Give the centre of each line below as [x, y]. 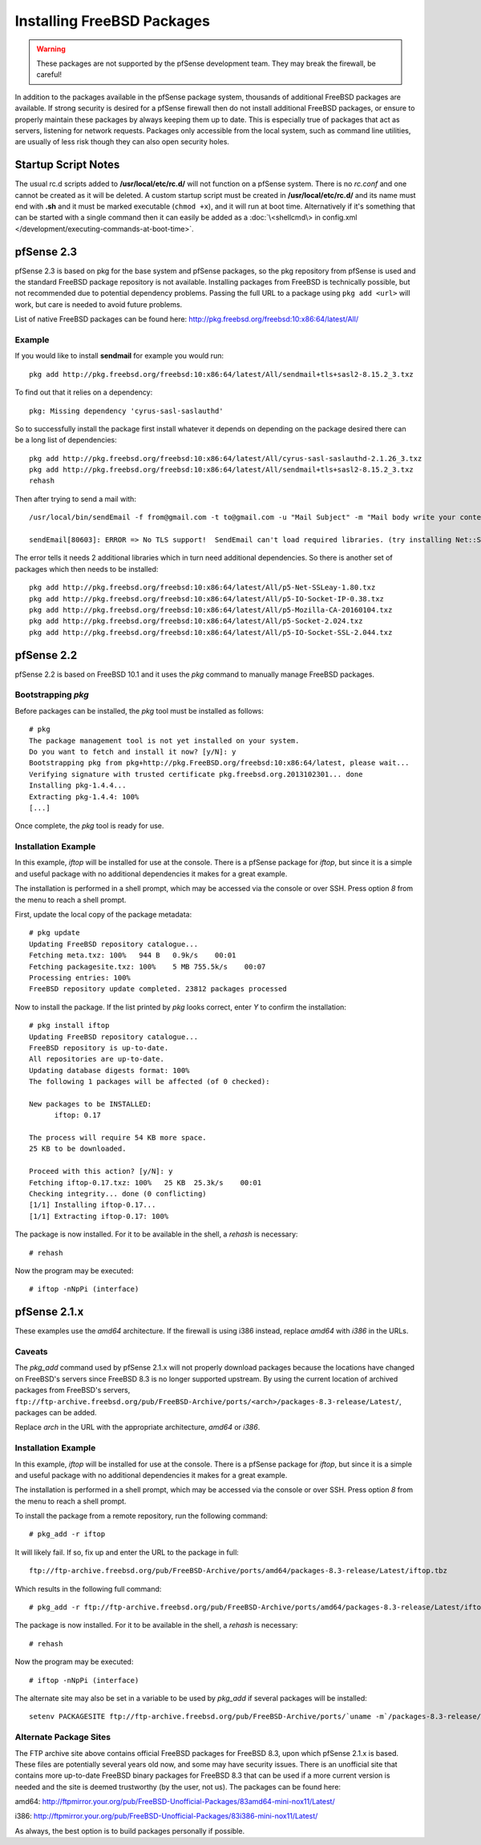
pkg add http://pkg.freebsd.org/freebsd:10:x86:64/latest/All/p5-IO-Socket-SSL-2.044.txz [211, 632]
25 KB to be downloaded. [78, 1149]
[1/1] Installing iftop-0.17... [93, 1205]
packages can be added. [56, 1412]
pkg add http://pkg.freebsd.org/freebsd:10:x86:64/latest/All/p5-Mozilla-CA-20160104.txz [211, 610]
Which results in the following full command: [88, 1588]
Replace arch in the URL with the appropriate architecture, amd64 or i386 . [137, 1427]
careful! [49, 75]
